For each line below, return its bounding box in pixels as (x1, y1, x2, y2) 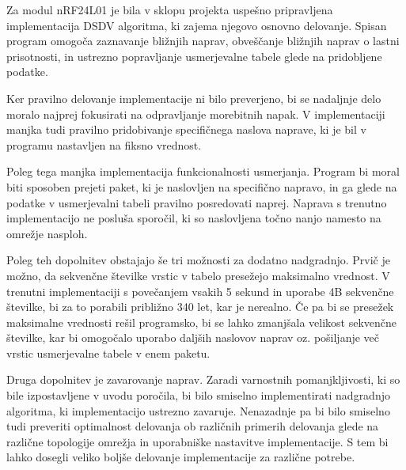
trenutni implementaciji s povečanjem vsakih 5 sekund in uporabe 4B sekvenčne (6, 282, 394, 299)
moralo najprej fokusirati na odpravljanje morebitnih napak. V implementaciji (6, 105, 385, 122)
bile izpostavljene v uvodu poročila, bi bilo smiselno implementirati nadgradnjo (6, 387, 390, 404)
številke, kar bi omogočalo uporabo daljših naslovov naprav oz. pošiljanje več (6, 329, 380, 346)
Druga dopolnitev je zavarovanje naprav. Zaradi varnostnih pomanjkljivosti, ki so (6, 371, 400, 388)
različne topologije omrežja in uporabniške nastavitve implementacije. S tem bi (6, 433, 389, 449)
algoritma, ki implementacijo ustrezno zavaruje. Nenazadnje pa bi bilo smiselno (6, 402, 390, 419)
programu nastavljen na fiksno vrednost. (6, 136, 202, 153)
